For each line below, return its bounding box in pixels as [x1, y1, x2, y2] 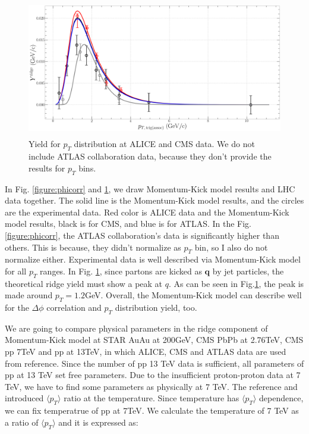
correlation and [46, 301, 102, 314]
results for [29, 161, 65, 174]
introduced [5, 392, 44, 404]
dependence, [259, 392, 304, 404]
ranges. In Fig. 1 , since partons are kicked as [40, 264, 202, 277]
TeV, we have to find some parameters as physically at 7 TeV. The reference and [5, 380, 298, 392]
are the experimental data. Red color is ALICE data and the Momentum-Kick [5, 205, 289, 218]
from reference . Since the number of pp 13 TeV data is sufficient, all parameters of [5, 357, 304, 369]
